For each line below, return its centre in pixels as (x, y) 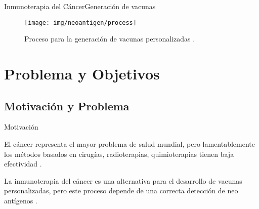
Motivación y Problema (67, 106)
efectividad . (23, 164)
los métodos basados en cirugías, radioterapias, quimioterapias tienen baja (119, 154)
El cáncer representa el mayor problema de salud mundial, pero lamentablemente (130, 144)
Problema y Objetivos (82, 74)
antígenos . (21, 200)
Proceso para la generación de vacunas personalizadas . (110, 39)
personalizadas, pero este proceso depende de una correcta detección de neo (121, 191)
